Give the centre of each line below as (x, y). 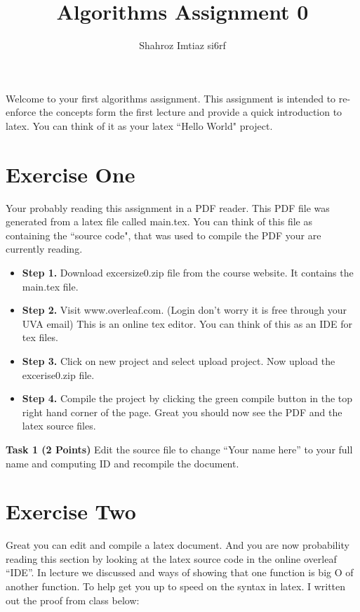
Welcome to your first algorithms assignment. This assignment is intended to (171, 98)
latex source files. (59, 426)
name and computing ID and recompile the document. (122, 463)
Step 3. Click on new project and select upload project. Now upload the (179, 360)
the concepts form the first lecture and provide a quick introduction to (191, 112)
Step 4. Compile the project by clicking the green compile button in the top (187, 398)
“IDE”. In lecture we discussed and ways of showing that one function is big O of (180, 572)
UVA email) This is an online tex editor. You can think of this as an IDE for (187, 323)
